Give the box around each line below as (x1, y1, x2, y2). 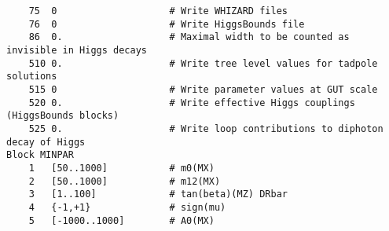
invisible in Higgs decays (6, 44, 147, 56)
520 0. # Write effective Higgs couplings (28, 97, 355, 108)
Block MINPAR (6, 149, 74, 161)
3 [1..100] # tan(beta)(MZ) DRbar (28, 189, 288, 200)
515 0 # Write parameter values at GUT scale (28, 83, 378, 95)
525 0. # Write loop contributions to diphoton (28, 123, 383, 134)
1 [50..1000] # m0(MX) (28, 162, 215, 174)
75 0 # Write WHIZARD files (28, 5, 288, 16)
